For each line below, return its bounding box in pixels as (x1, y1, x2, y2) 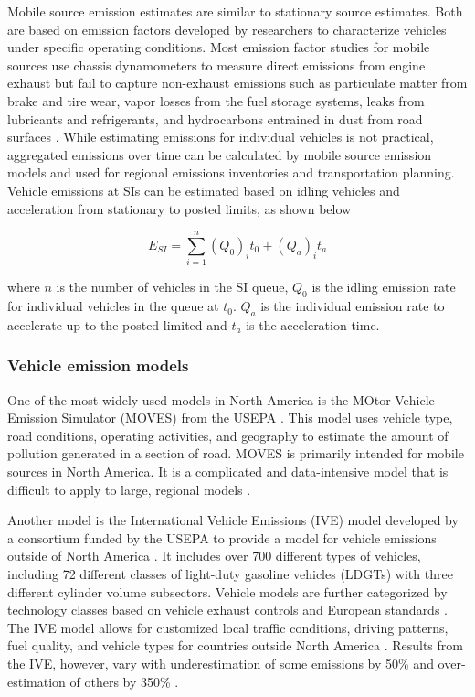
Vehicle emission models (7, 354, 189, 377)
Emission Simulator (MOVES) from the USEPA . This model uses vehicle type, (7, 408, 453, 427)
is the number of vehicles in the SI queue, (56, 277, 289, 296)
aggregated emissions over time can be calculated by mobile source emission (7, 145, 432, 164)
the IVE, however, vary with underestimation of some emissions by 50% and (7, 653, 434, 672)
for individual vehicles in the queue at (7, 296, 219, 316)
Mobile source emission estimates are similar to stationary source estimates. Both (7, 2, 463, 20)
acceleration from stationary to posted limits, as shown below (7, 198, 352, 218)
